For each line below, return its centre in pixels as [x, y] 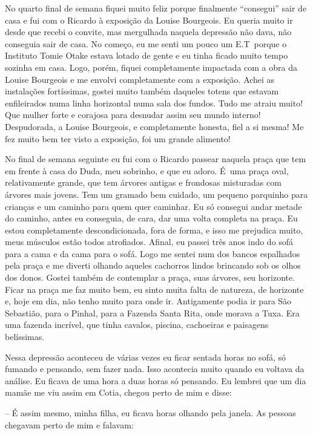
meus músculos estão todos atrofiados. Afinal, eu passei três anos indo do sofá [149, 242]
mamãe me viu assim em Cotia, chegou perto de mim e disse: [118, 392]
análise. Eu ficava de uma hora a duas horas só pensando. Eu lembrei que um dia [156, 380]
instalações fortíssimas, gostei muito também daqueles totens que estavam [142, 91]
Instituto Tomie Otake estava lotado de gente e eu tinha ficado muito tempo [147, 55]
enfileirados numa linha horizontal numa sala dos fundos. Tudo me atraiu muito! [154, 103]
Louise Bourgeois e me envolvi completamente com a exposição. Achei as [140, 79]
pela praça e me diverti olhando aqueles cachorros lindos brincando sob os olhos [153, 265]
